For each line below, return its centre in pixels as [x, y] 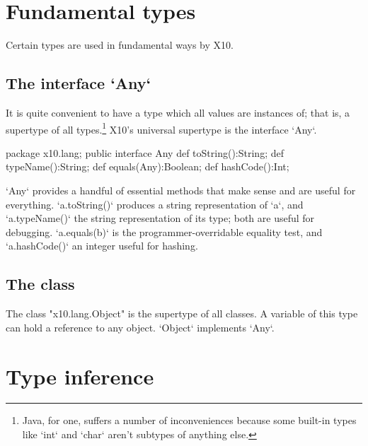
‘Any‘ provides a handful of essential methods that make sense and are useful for [181, 190]
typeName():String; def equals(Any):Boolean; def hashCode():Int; [148, 166]
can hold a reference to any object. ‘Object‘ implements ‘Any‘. [140, 327]
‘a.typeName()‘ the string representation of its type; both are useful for [160, 218]
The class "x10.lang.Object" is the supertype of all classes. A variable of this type [182, 313]
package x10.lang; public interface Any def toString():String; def [145, 152]
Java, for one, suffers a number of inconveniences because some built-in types [189, 420]
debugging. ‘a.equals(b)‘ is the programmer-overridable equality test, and [164, 231]
